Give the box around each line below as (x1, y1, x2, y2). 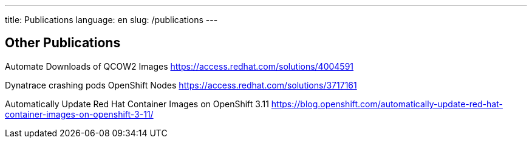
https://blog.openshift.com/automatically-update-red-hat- (271, 98, 503, 109)
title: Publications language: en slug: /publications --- (5, 15, 218, 25)
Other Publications (5, 35, 121, 51)
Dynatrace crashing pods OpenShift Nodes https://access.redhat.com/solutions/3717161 (5, 79, 357, 90)
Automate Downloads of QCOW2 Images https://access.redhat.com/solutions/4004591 (5, 61, 354, 71)
